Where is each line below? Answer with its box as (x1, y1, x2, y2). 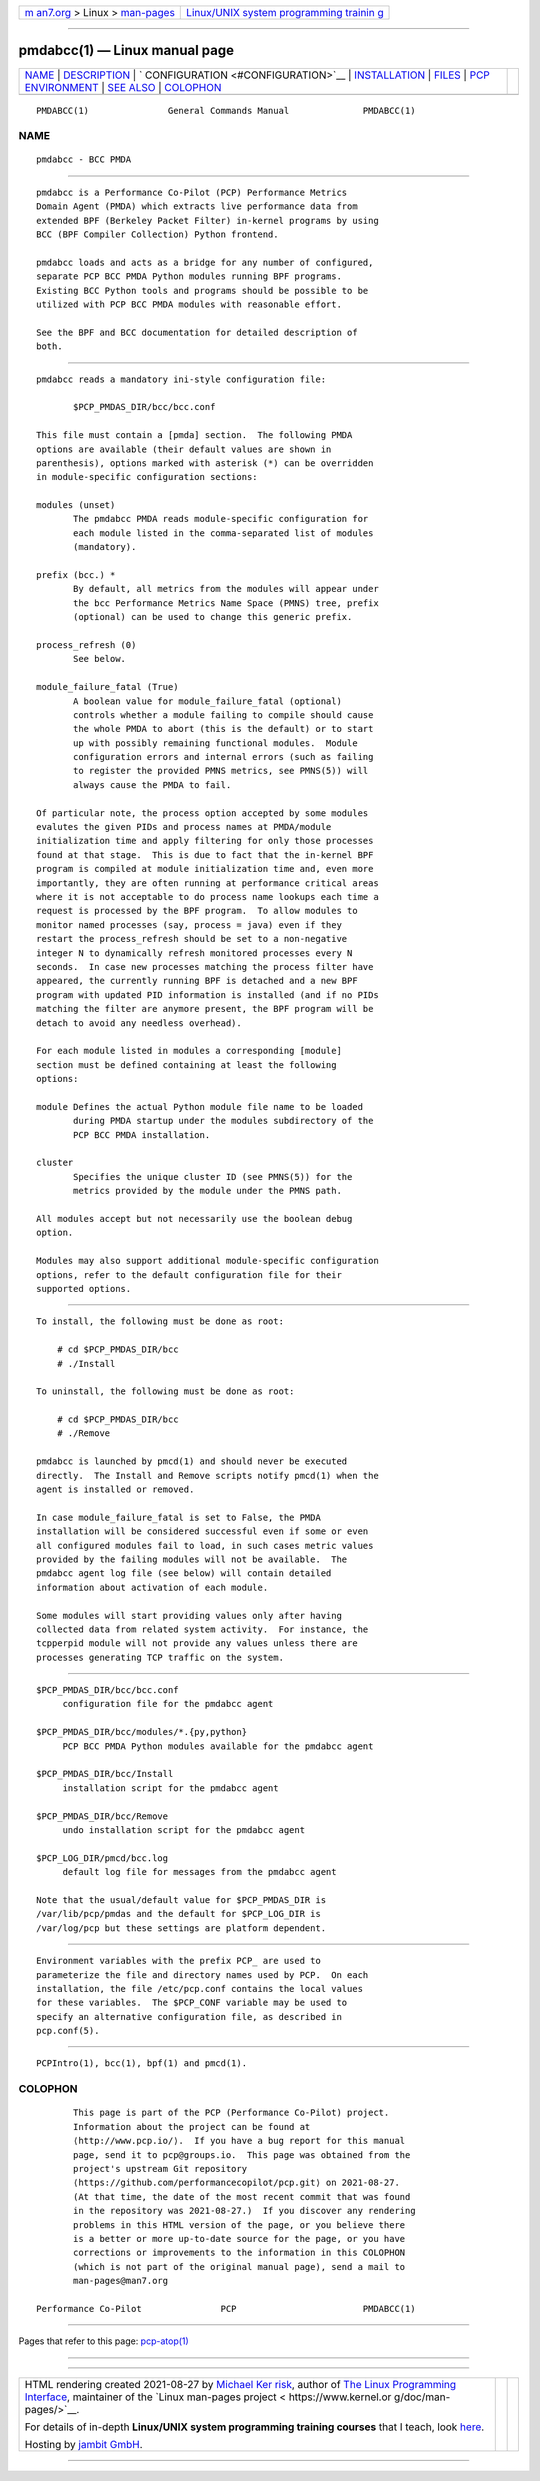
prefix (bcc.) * (36, 570, 116, 581)
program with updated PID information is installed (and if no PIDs (36, 989, 379, 1000)
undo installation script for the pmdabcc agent (62, 1825, 305, 1835)
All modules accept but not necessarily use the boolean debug (36, 1213, 353, 1224)
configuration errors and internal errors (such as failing (73, 751, 374, 763)
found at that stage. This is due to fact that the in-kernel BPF (36, 849, 374, 860)
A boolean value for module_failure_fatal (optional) (73, 695, 342, 707)
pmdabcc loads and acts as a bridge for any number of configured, (36, 256, 374, 268)
